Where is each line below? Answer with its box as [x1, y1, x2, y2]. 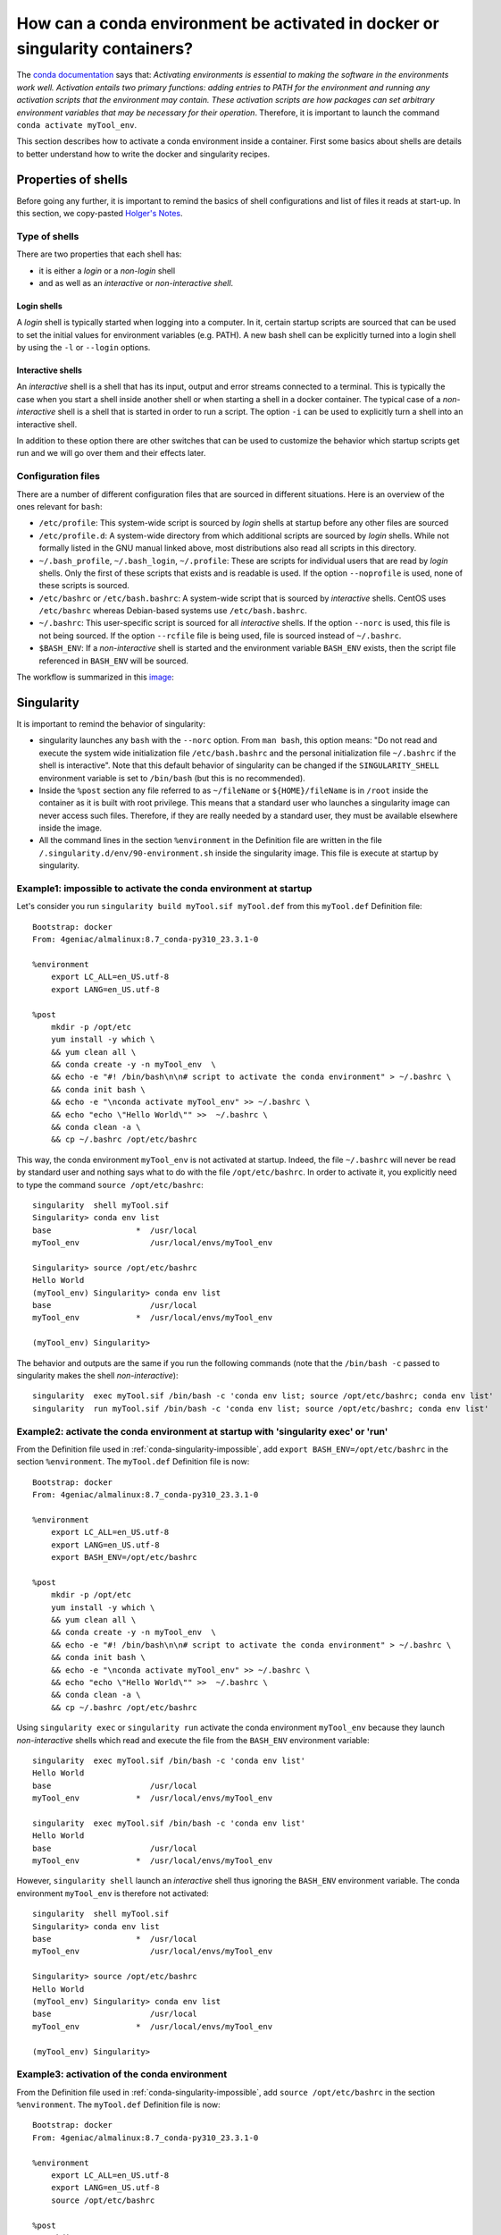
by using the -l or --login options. [16, 342, 151, 353]
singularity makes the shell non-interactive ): [16, 1371, 179, 1381]
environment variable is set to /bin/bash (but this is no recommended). [38, 772, 305, 783]
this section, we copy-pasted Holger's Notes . [16, 207, 183, 218]
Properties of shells [16, 172, 129, 187]
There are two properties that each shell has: [16, 249, 182, 259]
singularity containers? [16, 38, 194, 58]
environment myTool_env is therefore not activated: [16, 1887, 209, 1899]
